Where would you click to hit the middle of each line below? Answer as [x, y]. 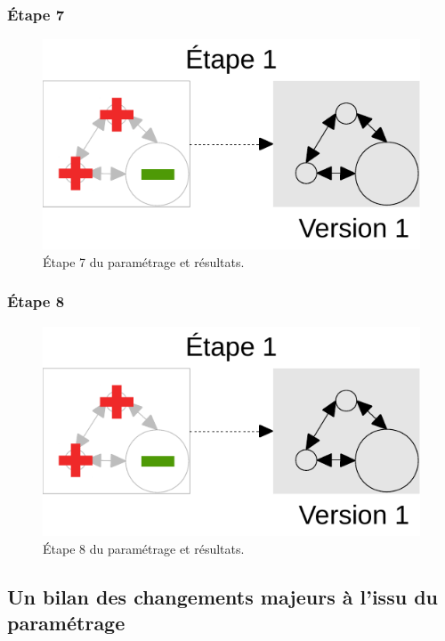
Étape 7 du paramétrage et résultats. [144, 261]
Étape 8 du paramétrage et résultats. [144, 549]
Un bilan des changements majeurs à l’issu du [222, 597]
